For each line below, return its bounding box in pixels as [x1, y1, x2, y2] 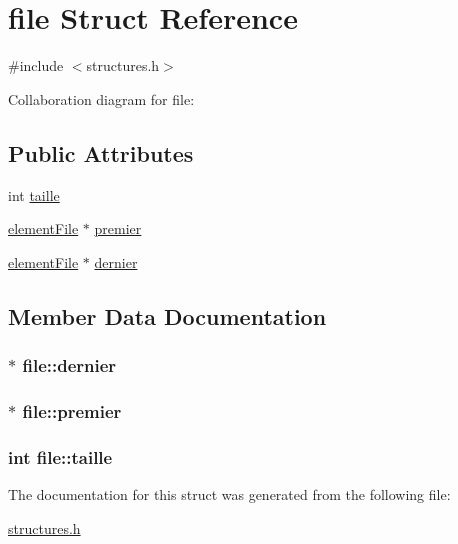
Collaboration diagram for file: [8, 88, 195, 109]
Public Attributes [8, 137, 194, 168]
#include [8, 55, 64, 76]
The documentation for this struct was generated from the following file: [8, 483, 451, 504]
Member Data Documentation [8, 300, 327, 331]
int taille [8, 184, 60, 205]
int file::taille [8, 444, 113, 469]
